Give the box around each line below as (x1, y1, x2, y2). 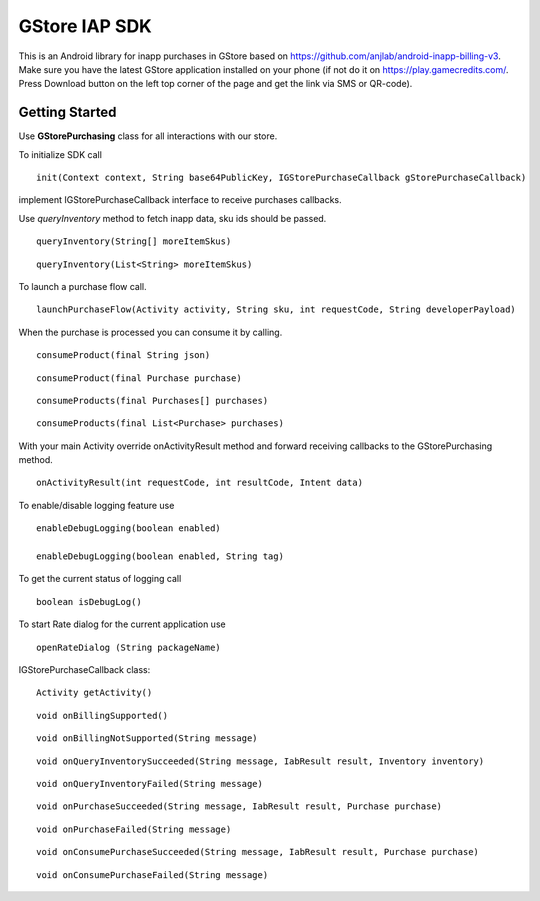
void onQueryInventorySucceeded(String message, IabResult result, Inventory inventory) (36, 755, 485, 767)
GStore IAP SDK (18, 15, 152, 37)
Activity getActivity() (36, 687, 153, 699)
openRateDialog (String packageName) (36, 641, 222, 653)
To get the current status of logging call (18, 573, 182, 585)
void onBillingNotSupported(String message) (36, 733, 259, 744)
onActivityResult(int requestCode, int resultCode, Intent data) (36, 477, 364, 489)
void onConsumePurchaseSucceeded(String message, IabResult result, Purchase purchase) (36, 846, 480, 858)
